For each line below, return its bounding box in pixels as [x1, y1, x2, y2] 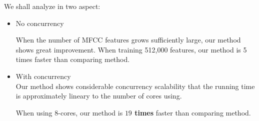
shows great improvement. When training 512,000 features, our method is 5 [15, 44, 247, 54]
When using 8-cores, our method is [15, 107, 123, 117]
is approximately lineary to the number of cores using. [15, 90, 182, 101]
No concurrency [15, 17, 64, 28]
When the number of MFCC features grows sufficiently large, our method [15, 34, 241, 45]
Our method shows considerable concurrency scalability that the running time [15, 80, 255, 91]
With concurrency [15, 70, 71, 81]
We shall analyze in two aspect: [4, 1, 100, 11]
